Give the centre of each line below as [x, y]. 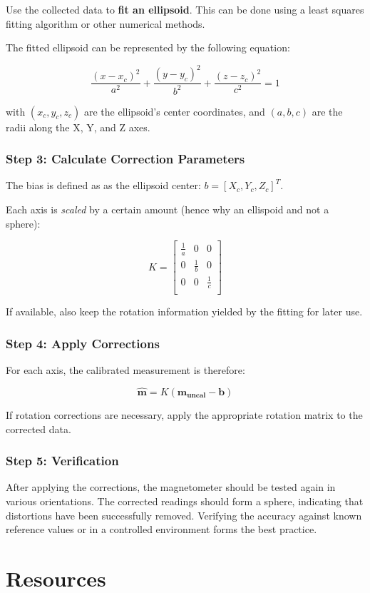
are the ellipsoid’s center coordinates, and [175, 111]
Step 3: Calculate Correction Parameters [125, 159]
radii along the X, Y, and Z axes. [78, 127]
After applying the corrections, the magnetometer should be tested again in [171, 487]
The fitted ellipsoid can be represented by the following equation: [148, 47]
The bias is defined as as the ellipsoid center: [103, 185]
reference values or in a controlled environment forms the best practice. [161, 529]
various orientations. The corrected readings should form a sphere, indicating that [185, 501]
